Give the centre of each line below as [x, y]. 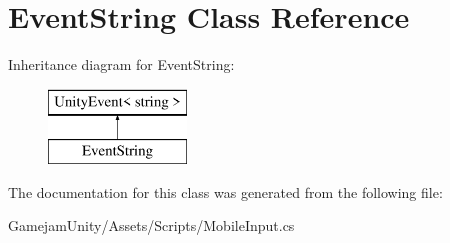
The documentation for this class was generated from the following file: [225, 191]
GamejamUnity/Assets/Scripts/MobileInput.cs [151, 225]
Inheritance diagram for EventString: [121, 64]
